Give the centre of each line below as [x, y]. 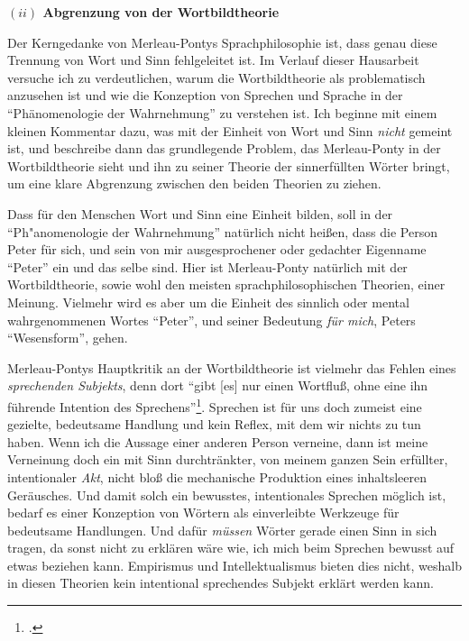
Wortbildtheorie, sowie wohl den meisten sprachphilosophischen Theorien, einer [226, 284]
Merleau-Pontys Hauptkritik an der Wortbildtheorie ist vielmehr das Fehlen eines [232, 367]
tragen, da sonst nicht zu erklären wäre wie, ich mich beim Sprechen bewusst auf [231, 548]
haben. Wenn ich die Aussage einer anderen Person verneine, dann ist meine [218, 441]
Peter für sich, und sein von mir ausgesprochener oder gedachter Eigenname [217, 249]
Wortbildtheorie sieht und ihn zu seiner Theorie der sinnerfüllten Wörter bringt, [229, 165]
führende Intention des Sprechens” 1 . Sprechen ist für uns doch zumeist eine [215, 405]
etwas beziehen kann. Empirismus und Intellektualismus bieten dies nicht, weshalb [234, 565]
